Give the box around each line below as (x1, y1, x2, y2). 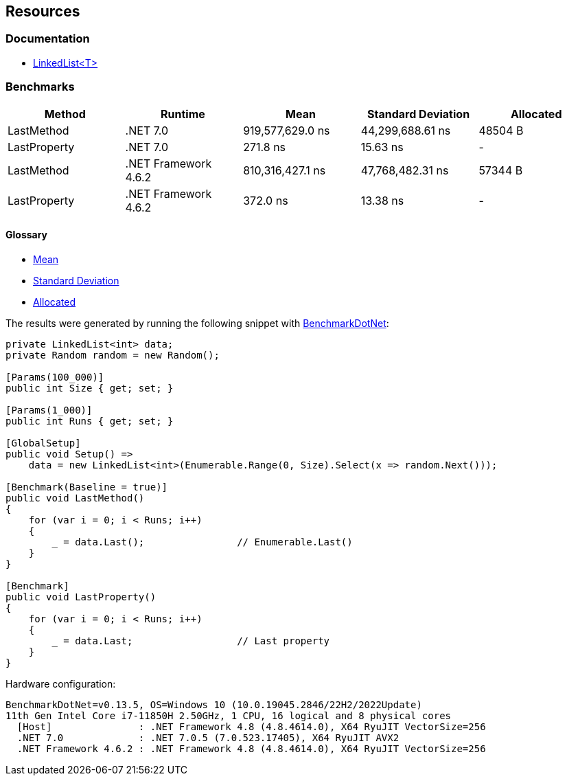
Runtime (161, 106, 205, 121)
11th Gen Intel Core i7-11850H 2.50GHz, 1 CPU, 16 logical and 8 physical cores (5, 710, 452, 721)
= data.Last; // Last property (63, 635, 330, 646)
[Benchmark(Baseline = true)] (5, 481, 168, 493)
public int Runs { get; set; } (5, 415, 174, 427)
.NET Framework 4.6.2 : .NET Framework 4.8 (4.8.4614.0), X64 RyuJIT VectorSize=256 (16, 743, 486, 754)
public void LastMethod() (5, 492, 145, 503)
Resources (5, 3, 80, 20)
